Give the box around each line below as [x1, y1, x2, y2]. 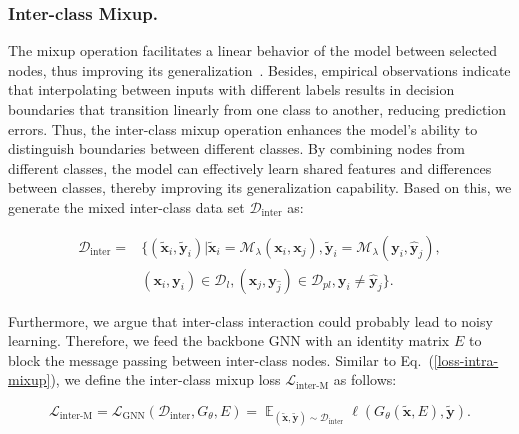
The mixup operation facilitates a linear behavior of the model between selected [8, 40, 498, 61]
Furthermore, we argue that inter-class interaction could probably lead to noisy [8, 310, 493, 331]
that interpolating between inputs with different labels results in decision [8, 79, 455, 100]
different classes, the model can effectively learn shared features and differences [8, 157, 492, 178]
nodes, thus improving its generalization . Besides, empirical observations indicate [8, 59, 511, 80]
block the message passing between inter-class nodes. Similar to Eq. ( [8, 349, 434, 370]
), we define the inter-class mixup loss [50, 369, 281, 390]
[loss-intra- [433, 349, 499, 370]
